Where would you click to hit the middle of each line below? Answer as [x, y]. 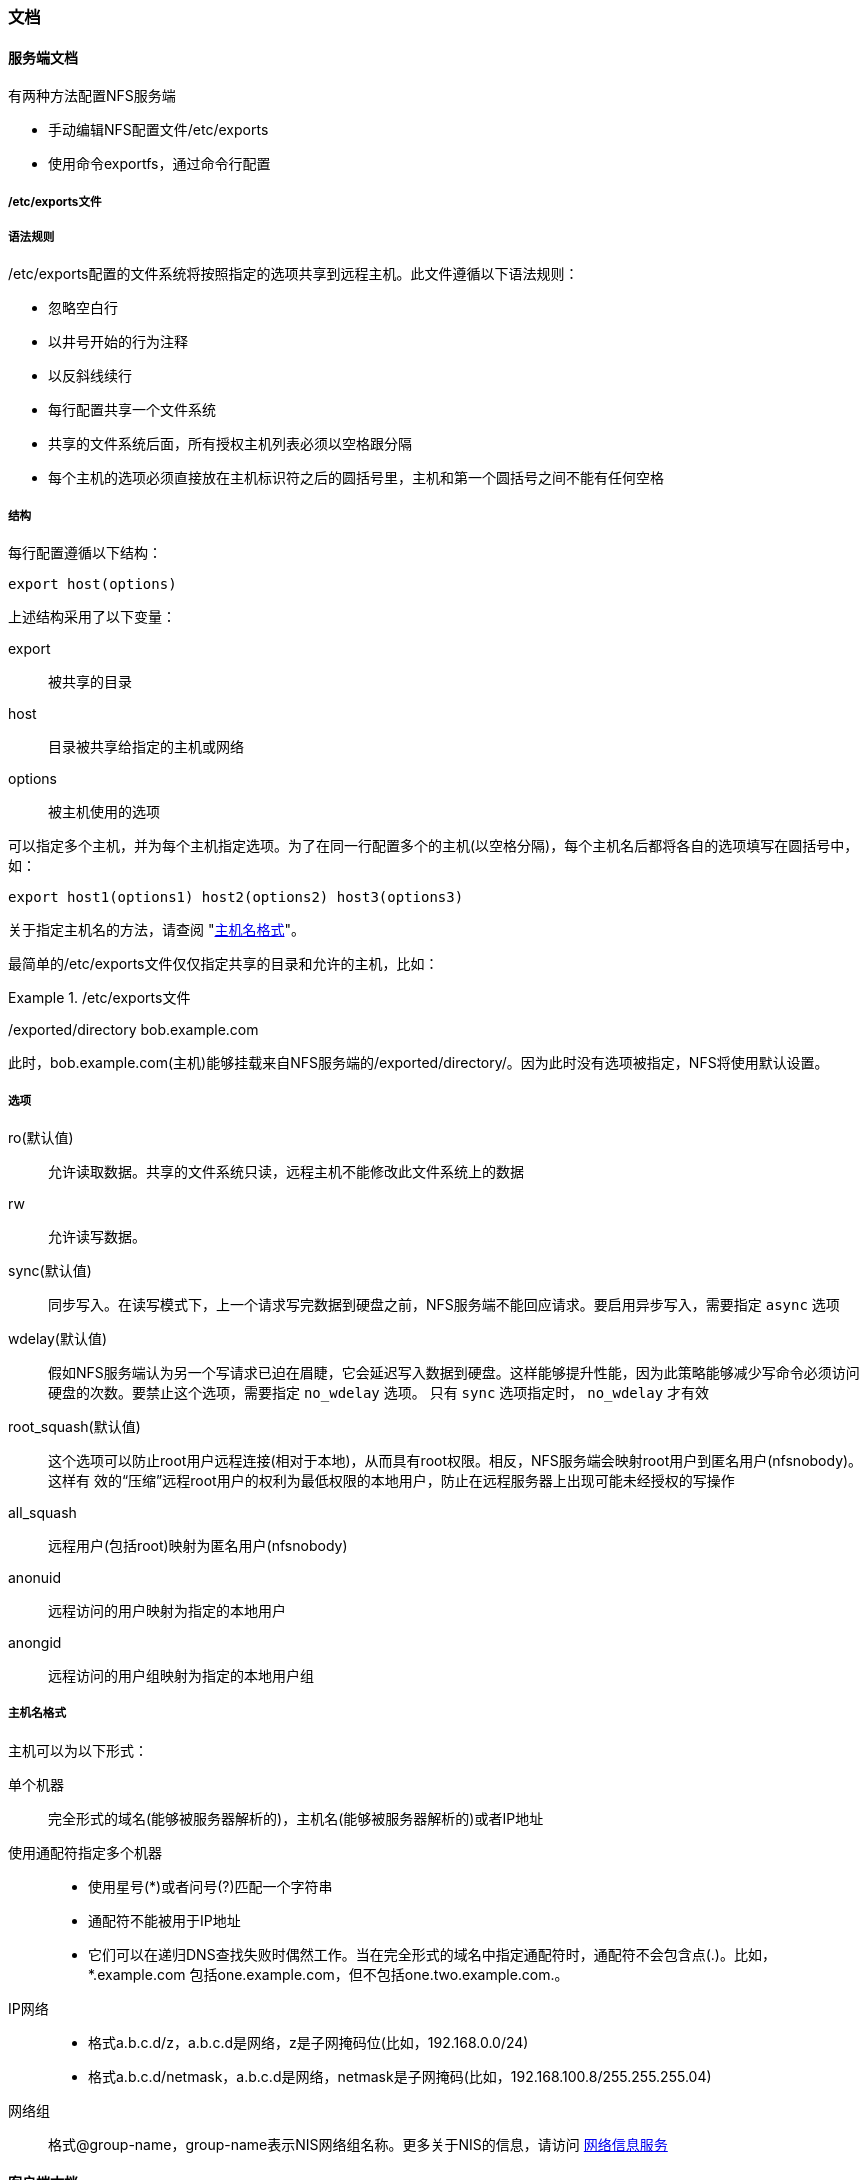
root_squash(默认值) [74, 1426]
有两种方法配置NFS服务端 [92, 96]
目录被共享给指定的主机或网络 [146, 747]
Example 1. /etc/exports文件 [99, 998]
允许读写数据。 [97, 1236]
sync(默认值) [50, 1270]
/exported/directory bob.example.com [133, 1030]
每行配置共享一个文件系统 [132, 410]
